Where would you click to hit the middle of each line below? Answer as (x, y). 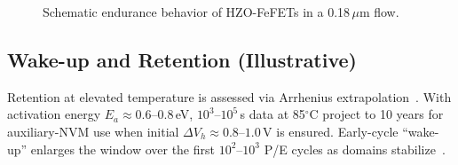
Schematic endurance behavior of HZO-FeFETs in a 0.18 (197, 12)
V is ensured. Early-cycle (331, 131)
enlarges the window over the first (122, 149)
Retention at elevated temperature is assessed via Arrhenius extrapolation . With (229, 96)
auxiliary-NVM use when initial (93, 131)
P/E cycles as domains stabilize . (355, 149)
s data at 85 (272, 114)
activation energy (54, 114)
